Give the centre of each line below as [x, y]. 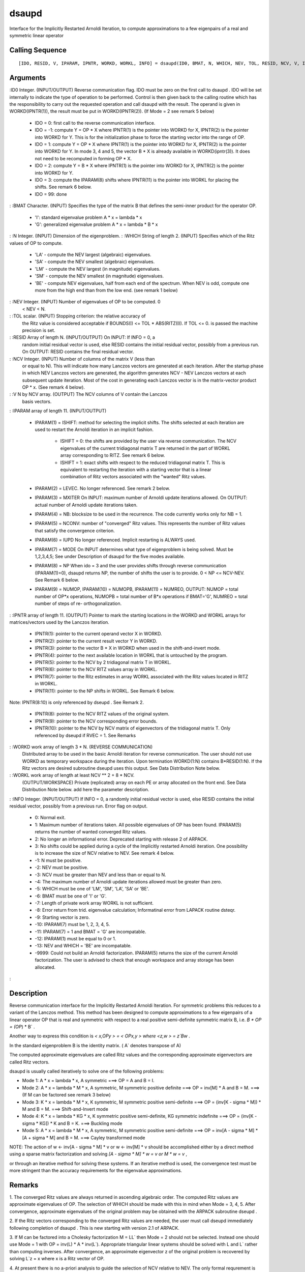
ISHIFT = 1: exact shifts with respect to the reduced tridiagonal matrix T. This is [143, 462]
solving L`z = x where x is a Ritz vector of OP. [57, 1259]
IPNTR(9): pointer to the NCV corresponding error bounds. [96, 721]
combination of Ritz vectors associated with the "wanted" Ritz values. [133, 477]
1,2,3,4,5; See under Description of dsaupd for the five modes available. [110, 556]
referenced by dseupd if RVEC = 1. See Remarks [85, 735]
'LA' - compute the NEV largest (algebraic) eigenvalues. [93, 255]
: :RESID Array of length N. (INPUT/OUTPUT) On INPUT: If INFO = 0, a [82, 337]
